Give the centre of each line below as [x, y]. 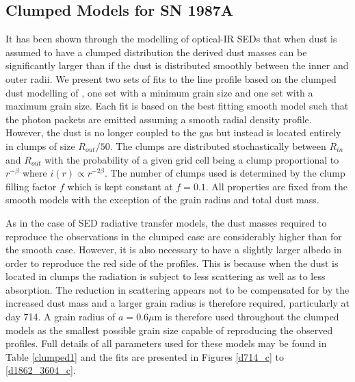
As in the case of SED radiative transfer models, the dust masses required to [166, 222]
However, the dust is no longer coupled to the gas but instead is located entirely [173, 132]
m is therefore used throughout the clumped [247, 317]
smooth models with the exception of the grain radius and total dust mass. [162, 200]
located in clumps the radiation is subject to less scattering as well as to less [166, 276]
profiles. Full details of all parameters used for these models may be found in [166, 343]
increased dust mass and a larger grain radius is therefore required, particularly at [177, 303]
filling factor [31, 186]
